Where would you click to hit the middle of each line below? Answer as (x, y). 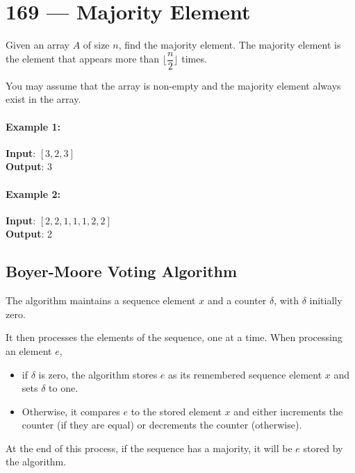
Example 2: (33, 193)
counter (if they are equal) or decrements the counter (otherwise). (162, 425)
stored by (323, 448)
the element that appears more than (83, 59)
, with (287, 300)
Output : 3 (29, 166)
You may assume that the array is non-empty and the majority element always (173, 85)
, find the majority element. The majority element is (230, 45)
